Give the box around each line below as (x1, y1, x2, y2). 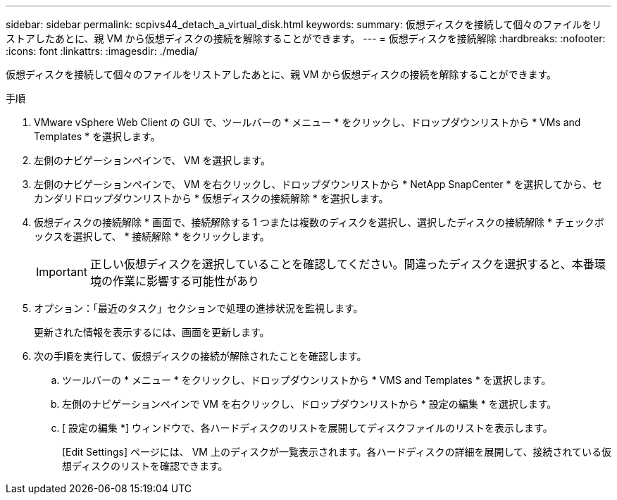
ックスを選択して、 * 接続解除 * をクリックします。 (34, 230, 270, 242)
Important (36, 265, 87, 279)
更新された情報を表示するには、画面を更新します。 (34, 326, 270, 338)
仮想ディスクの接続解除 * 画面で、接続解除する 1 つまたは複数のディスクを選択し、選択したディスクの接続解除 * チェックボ (34, 216, 604, 228)
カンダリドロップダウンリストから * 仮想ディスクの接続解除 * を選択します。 (34, 192, 389, 204)
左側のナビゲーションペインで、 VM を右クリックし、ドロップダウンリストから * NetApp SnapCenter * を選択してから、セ (34, 178, 602, 190)
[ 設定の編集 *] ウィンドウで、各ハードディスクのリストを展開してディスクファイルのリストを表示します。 (62, 422, 553, 434)
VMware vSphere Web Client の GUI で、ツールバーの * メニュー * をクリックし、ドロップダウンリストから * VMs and (34, 116, 581, 128)
